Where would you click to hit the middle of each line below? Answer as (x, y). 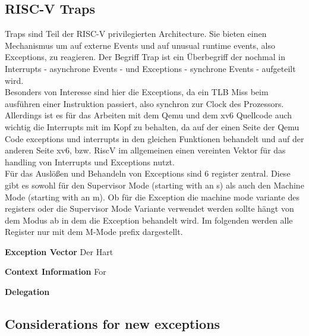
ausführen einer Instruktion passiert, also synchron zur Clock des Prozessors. (144, 103)
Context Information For (56, 271)
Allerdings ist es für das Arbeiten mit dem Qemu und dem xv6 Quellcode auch (149, 115)
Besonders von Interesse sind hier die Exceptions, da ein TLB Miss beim (137, 92)
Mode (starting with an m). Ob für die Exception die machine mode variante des (152, 197)
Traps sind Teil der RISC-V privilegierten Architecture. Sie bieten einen (136, 34)
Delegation (27, 292)
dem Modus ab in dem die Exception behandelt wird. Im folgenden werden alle (149, 220)
